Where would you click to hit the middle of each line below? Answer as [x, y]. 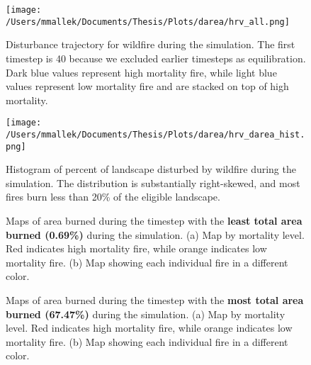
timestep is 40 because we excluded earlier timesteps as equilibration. [156, 58]
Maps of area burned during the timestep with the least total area [154, 221]
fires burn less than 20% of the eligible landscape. [113, 197]
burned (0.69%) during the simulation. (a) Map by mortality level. [155, 234]
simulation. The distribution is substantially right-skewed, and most [153, 182]
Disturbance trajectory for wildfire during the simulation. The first [151, 44]
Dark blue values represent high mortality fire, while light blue [141, 72]
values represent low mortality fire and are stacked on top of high [147, 86]
